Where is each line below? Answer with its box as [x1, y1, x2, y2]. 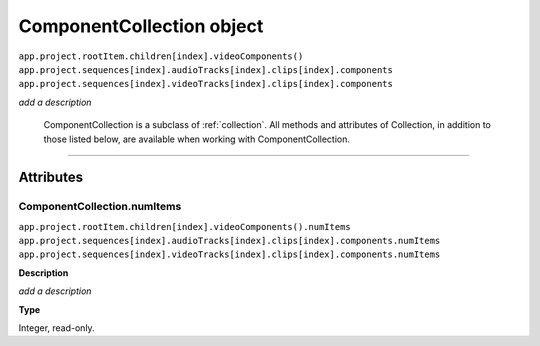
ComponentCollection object [18, 15, 264, 37]
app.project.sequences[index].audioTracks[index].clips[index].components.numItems [18, 235, 441, 247]
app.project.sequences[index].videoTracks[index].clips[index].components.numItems [18, 249, 441, 260]
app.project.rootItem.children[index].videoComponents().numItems [18, 221, 352, 232]
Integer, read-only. [18, 322, 95, 334]
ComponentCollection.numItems [18, 200, 182, 214]
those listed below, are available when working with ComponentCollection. [43, 133, 350, 145]
